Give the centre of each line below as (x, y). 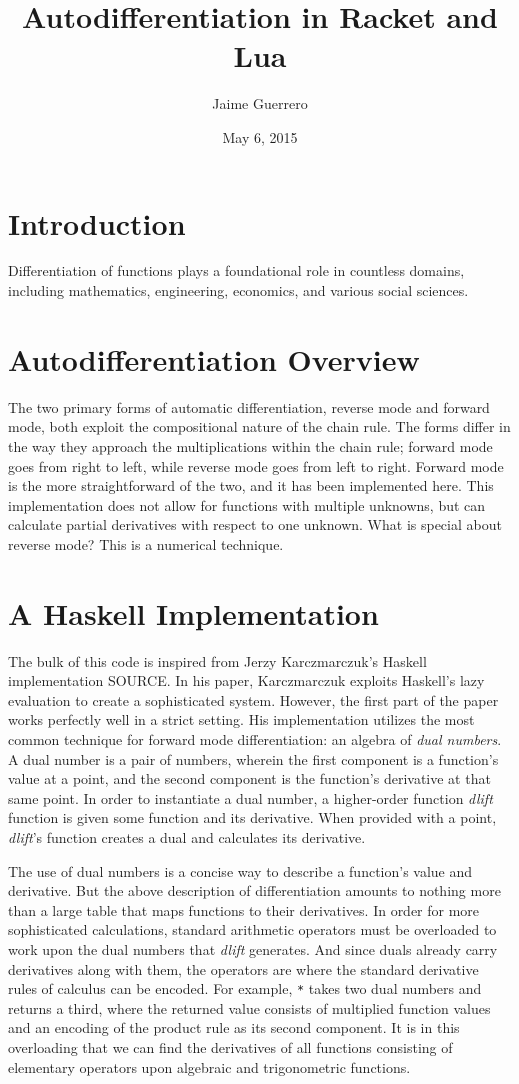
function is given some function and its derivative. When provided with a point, (252, 817)
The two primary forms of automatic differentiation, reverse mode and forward (249, 406)
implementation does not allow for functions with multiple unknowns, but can (247, 504)
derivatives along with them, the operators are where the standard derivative (243, 968)
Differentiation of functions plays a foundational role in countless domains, (236, 270)
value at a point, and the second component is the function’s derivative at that (249, 778)
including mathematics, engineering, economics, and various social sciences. (238, 290)
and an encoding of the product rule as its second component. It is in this (234, 1027)
